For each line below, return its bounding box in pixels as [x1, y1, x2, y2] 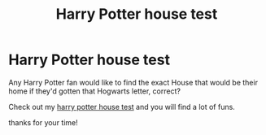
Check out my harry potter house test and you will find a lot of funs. [8, 102, 236, 111]
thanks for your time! [8, 117, 79, 127]
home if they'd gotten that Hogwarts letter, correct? [8, 86, 181, 96]
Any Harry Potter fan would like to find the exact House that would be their [8, 77, 259, 87]
